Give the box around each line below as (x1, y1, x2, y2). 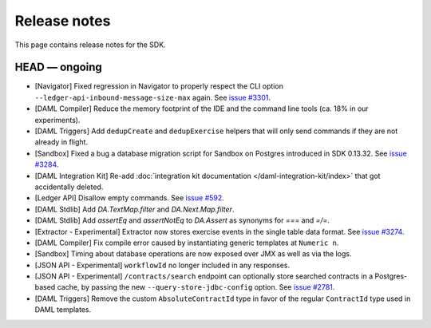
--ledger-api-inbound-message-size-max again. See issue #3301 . (34, 93, 271, 102)
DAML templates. (34, 305, 92, 314)
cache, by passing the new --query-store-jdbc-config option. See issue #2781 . (57, 283, 335, 292)
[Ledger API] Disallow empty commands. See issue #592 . (34, 193, 225, 203)
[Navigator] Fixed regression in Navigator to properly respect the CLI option (34, 81, 283, 91)
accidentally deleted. (34, 182, 104, 192)
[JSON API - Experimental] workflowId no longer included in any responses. (34, 260, 291, 270)
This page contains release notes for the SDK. (14, 40, 167, 49)
